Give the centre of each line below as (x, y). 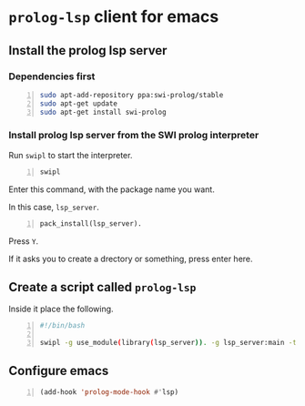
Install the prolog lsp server (88, 51)
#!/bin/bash (62, 326)
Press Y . (24, 241)
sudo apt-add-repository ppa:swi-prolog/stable (132, 95)
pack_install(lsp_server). (91, 223)
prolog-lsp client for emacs (114, 17)
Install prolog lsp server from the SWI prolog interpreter (134, 136)
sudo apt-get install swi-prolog (103, 112)
